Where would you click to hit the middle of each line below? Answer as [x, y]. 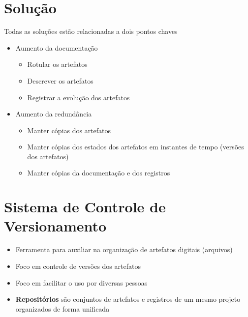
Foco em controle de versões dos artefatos [78, 266]
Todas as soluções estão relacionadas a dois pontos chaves [91, 31]
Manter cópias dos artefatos [69, 130]
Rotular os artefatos [57, 64]
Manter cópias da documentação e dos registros [99, 173]
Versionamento [55, 226]
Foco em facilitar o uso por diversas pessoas [81, 282]
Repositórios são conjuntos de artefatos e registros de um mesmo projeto [128, 299]
